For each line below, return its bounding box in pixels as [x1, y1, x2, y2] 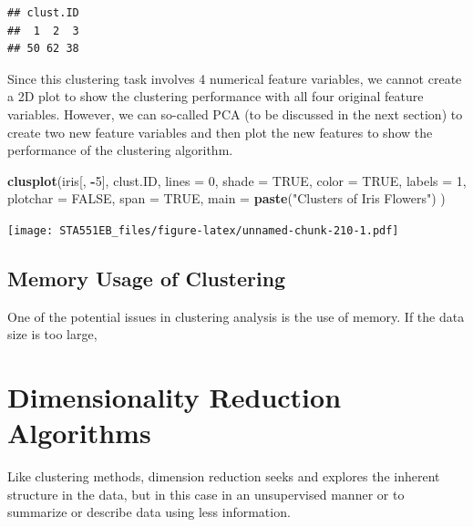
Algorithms [7, 414, 151, 451]
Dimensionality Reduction [7, 378, 342, 416]
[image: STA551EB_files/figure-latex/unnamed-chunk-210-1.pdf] [7, 223, 399, 237]
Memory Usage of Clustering [7, 263, 286, 292]
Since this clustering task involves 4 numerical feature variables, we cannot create [7, 68, 462, 88]
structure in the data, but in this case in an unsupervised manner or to [7, 484, 405, 503]
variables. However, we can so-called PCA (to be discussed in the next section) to [7, 104, 463, 123]
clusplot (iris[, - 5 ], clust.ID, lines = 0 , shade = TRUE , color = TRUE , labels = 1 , [7, 170, 467, 190]
